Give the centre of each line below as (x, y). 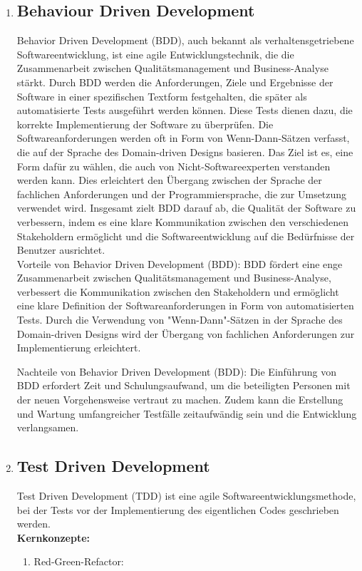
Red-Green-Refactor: (79, 561)
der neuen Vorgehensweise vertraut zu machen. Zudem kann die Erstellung (180, 400)
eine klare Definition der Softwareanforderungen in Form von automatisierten (185, 305)
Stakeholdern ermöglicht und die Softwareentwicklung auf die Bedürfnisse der (186, 236)
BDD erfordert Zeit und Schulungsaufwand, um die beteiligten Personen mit (183, 385)
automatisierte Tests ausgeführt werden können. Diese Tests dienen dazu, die (185, 110)
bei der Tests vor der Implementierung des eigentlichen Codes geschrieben (178, 509)
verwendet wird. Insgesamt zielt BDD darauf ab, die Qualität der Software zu (186, 208)
